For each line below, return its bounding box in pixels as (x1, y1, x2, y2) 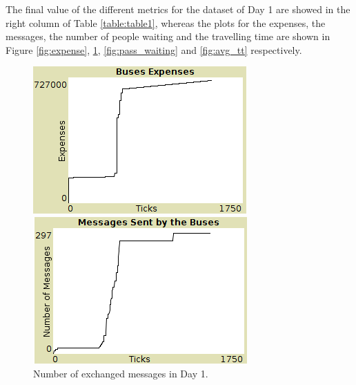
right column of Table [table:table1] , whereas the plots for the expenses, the (6, 15, 326, 30)
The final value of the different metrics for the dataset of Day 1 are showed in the (6, 2, 350, 16)
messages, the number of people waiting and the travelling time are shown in (6, 29, 330, 44)
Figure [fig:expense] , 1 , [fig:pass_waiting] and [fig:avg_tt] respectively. (6, 42, 302, 57)
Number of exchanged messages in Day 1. (33, 366, 208, 380)
